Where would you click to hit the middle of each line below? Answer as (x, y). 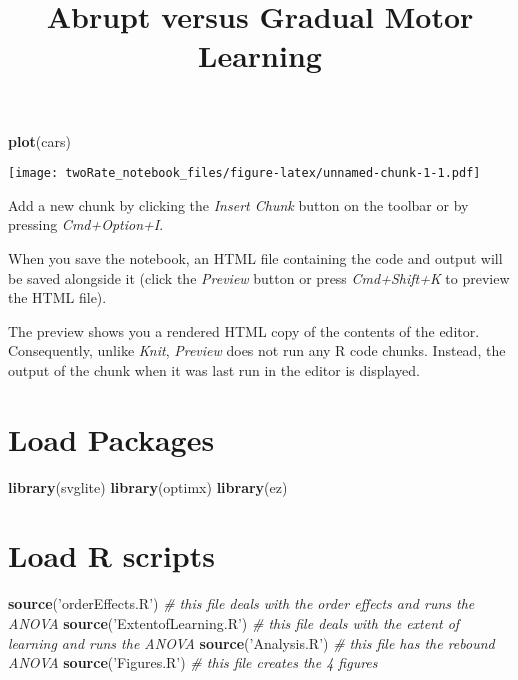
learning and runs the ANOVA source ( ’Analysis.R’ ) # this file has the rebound (251, 642)
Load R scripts (111, 555)
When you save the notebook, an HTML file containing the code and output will (255, 258)
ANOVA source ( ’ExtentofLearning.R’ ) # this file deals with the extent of (234, 623)
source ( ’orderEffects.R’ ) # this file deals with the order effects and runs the (241, 603)
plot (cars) (39, 140)
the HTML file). (57, 297)
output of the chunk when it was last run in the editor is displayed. (214, 369)
